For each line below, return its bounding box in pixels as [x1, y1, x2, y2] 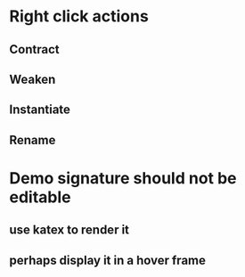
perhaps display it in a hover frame [9, 252, 207, 268]
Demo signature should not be [9, 167, 238, 188]
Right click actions [9, 6, 149, 27]
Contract [9, 42, 60, 57]
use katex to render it [9, 223, 130, 238]
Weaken [9, 71, 56, 86]
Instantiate [9, 102, 71, 118]
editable [9, 187, 71, 207]
